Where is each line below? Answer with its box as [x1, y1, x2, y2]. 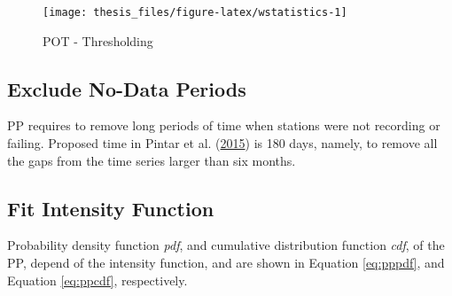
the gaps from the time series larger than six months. [7, 151, 296, 169]
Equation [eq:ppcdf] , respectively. [7, 270, 188, 289]
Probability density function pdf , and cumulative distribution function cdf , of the [7, 236, 445, 254]
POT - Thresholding [43, 31, 153, 50]
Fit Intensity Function [7, 194, 214, 222]
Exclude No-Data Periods [7, 74, 246, 102]
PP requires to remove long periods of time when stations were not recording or [7, 116, 440, 135]
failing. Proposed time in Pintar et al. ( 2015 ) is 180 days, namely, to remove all [7, 134, 438, 152]
